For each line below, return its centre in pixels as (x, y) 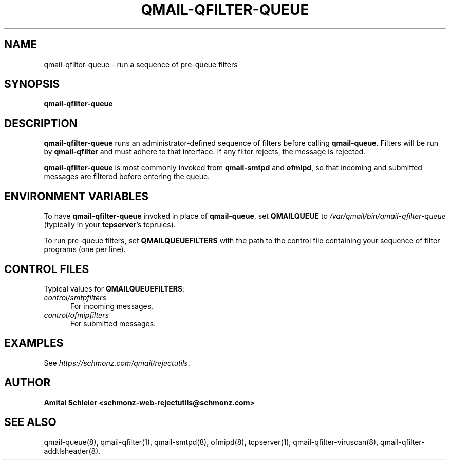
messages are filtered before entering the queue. (127, 177)
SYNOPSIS (32, 84)
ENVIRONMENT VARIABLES (76, 196)
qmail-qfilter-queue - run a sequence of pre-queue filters (141, 64)
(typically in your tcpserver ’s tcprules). (110, 225)
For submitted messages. (113, 323)
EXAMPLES (34, 343)
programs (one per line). (85, 249)
